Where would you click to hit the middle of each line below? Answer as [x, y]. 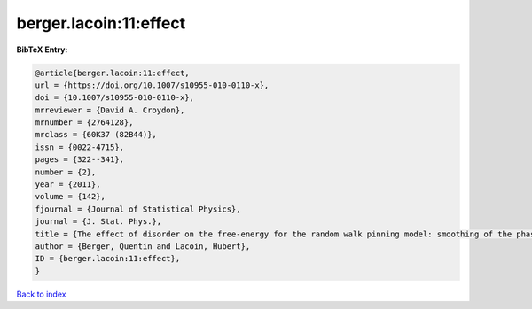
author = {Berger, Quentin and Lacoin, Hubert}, [143, 247]
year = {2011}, [68, 185]
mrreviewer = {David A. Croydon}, [110, 110]
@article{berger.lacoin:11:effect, [112, 73]
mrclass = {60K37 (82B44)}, [96, 135]
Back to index [41, 294]
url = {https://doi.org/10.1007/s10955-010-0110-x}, [152, 85]
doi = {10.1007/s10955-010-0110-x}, [115, 98]
